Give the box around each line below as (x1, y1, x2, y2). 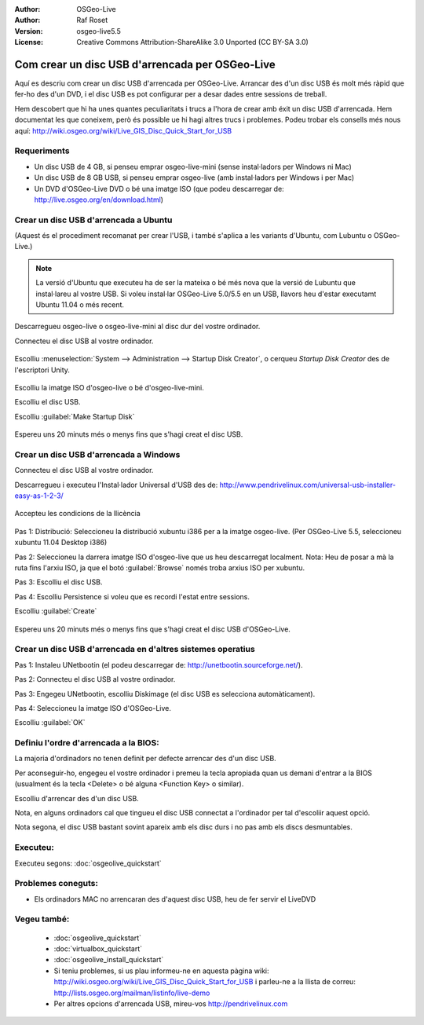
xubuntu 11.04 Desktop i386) (14, 538, 108, 547)
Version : (14, 26, 43, 35)
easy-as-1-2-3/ (14, 491, 64, 500)
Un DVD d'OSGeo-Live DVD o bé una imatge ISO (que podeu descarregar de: (34, 184, 284, 193)
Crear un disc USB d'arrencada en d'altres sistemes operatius (14, 644, 255, 655)
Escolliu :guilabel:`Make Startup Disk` (14, 412, 135, 421)
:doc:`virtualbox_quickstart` (53, 944, 143, 954)
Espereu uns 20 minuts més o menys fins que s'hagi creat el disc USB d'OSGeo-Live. (14, 624, 291, 634)
